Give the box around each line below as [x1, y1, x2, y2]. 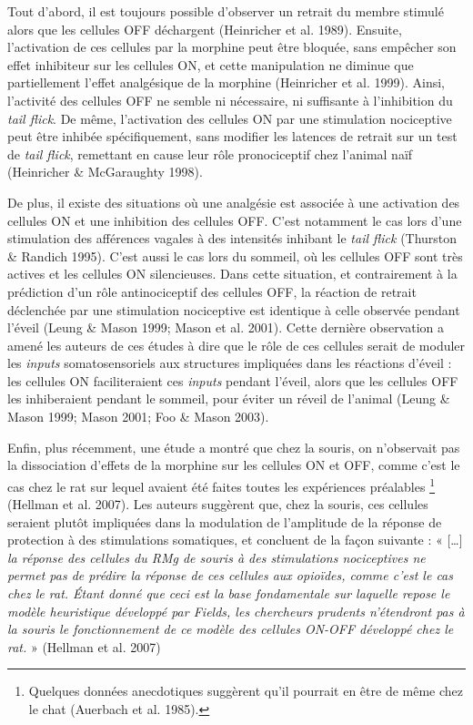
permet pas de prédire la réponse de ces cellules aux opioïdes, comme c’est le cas [7, 566, 453, 585]
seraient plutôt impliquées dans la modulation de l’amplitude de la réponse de [7, 512, 442, 531]
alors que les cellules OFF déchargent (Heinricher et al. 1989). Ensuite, [7, 19, 402, 38]
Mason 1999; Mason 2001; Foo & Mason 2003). [7, 407, 269, 426]
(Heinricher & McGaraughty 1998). [7, 162, 203, 181]
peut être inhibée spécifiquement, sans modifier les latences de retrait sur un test [7, 127, 458, 146]
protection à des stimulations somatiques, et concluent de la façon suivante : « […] [7, 530, 463, 549]
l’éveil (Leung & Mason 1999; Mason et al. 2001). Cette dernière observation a [7, 318, 445, 337]
